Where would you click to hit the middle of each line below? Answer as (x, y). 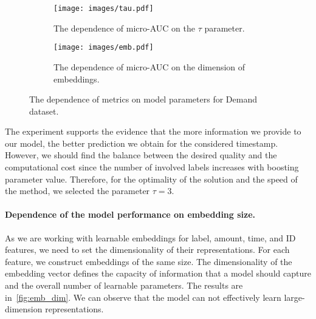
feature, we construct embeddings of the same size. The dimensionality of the (149, 261)
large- (294, 297)
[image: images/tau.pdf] (104, 8)
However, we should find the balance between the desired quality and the (141, 155)
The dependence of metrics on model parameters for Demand (143, 99)
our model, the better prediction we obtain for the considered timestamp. (142, 143)
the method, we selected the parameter (77, 191)
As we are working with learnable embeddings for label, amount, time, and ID (150, 237)
